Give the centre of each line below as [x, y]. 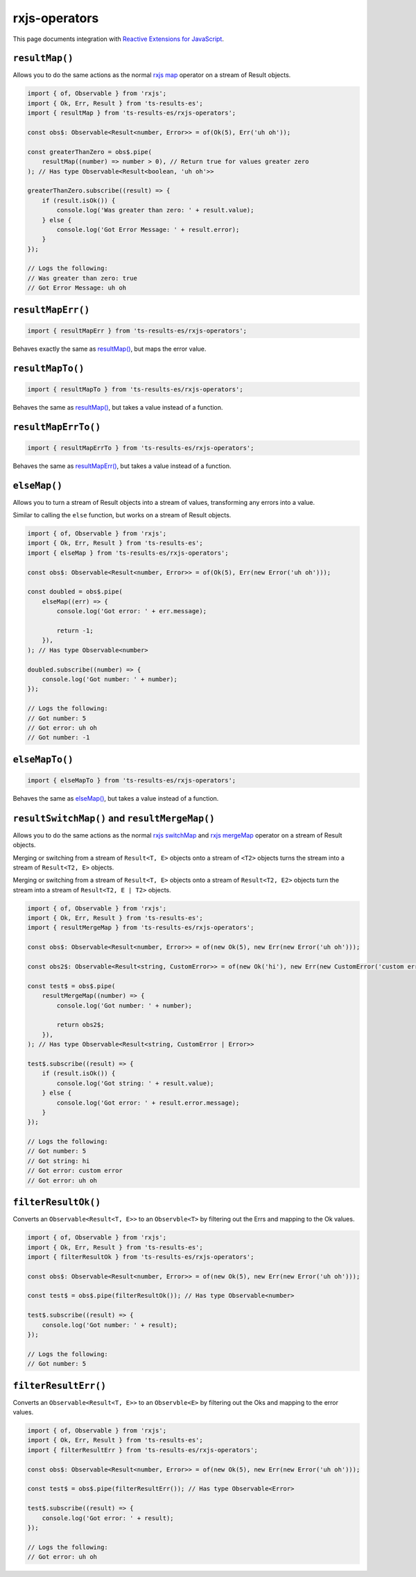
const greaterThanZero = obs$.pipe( [90, 152]
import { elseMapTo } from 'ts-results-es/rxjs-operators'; [132, 780]
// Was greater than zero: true [83, 278]
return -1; [75, 631]
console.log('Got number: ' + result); [110, 1325]
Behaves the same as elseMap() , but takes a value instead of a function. [116, 798]
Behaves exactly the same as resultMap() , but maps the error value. [110, 349]
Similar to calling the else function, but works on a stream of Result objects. [122, 515]
